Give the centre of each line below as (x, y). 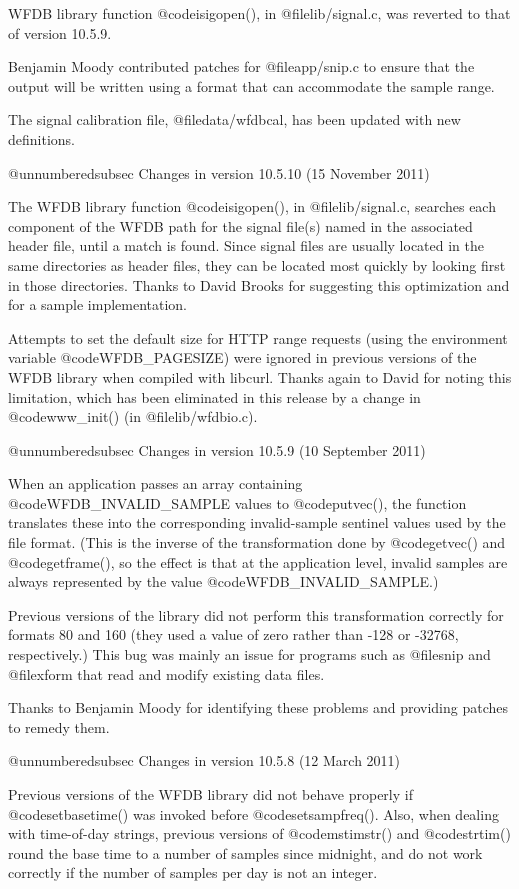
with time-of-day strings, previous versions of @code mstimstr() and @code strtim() (259, 833)
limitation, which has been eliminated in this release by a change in (214, 396)
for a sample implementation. (98, 304)
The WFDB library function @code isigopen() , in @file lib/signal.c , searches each (252, 206)
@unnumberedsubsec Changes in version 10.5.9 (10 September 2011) (217, 449)
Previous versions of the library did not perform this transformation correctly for (256, 614)
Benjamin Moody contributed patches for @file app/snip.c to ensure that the (241, 66)
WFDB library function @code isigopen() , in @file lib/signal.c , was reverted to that (259, 13)
